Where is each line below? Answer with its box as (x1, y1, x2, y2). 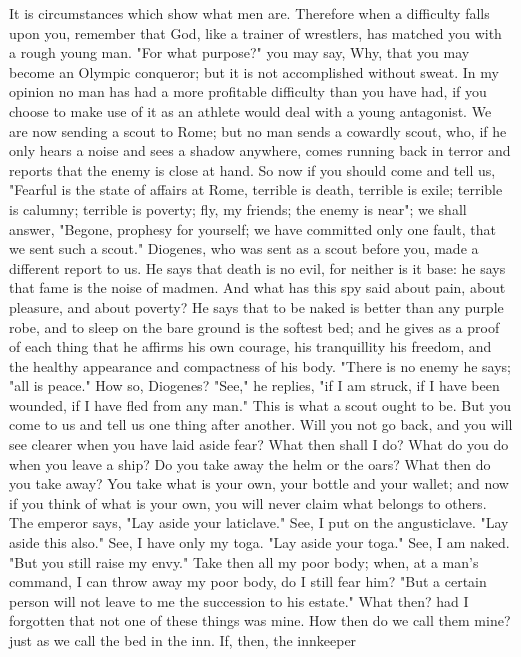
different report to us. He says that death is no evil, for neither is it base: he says (9, 257, 506, 278)
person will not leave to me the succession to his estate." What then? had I (9, 590, 469, 611)
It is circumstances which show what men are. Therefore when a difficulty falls (9, 3, 490, 23)
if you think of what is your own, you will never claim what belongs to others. (9, 492, 487, 513)
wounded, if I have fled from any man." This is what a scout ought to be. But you (9, 394, 511, 415)
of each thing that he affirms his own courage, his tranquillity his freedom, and (9, 336, 492, 357)
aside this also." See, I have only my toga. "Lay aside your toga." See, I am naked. (9, 532, 510, 553)
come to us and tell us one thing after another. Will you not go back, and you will (9, 414, 513, 435)
